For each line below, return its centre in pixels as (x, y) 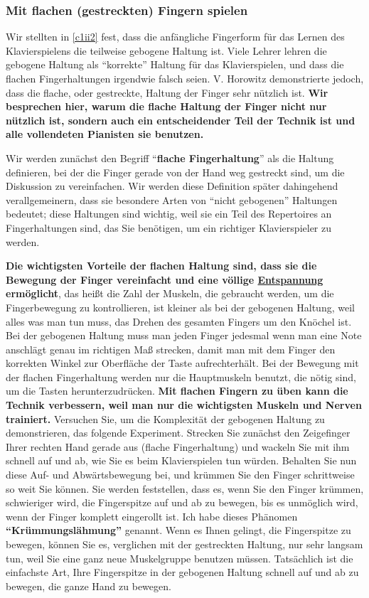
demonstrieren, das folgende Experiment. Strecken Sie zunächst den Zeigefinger (178, 433)
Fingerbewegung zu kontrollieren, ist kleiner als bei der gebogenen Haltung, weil (180, 307)
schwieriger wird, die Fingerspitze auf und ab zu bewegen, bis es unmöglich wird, (182, 502)
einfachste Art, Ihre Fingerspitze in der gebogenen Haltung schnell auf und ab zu (182, 572)
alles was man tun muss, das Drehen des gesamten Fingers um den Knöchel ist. (179, 321)
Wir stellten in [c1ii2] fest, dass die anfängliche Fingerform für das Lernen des (175, 37)
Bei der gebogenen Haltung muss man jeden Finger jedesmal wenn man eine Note (184, 335)
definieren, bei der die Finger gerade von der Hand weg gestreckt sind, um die (175, 172)
